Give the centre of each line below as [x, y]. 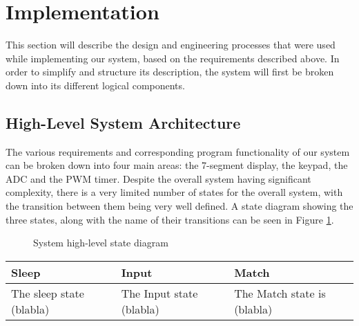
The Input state [159, 293]
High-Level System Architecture [123, 122]
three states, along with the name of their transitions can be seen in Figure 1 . [170, 219]
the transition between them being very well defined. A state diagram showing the [179, 206]
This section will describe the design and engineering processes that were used [171, 45]
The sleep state [48, 293]
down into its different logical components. [95, 85]
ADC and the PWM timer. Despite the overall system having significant [158, 178]
